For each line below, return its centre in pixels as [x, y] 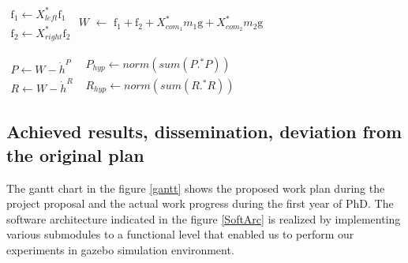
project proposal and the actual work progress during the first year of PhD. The [200, 203]
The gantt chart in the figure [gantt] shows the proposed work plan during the [196, 188]
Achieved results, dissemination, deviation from [204, 131]
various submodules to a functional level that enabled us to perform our [180, 234]
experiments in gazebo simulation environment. [120, 250]
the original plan [75, 154]
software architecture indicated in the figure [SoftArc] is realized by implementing [204, 218]
